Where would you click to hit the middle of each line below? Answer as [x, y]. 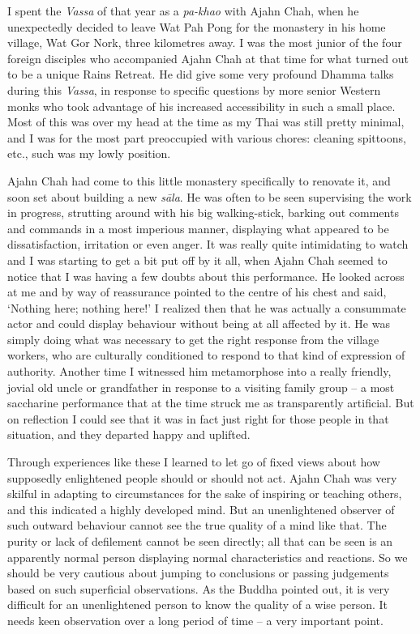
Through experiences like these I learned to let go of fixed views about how [194, 462]
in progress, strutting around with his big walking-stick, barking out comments [203, 213]
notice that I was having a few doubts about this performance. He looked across [206, 276]
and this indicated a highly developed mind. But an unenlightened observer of [201, 509]
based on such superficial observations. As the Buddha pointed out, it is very [199, 588]
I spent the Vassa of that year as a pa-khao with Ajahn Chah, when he [183, 11]
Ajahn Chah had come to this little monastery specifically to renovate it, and [199, 180]
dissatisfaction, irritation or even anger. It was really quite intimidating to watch [208, 244]
